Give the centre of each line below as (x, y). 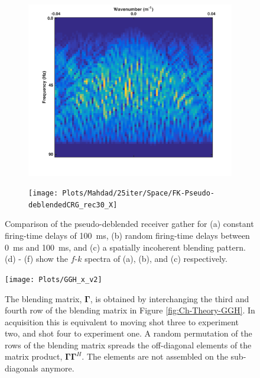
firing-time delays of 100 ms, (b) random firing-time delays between (127, 236)
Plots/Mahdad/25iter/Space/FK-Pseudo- (138, 193)
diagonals (22, 368)
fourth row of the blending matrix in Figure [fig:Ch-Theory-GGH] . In (130, 310)
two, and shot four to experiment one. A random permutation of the (129, 333)
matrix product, (34, 356)
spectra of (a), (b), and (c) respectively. (156, 259)
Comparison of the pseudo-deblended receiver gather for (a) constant (129, 224)
